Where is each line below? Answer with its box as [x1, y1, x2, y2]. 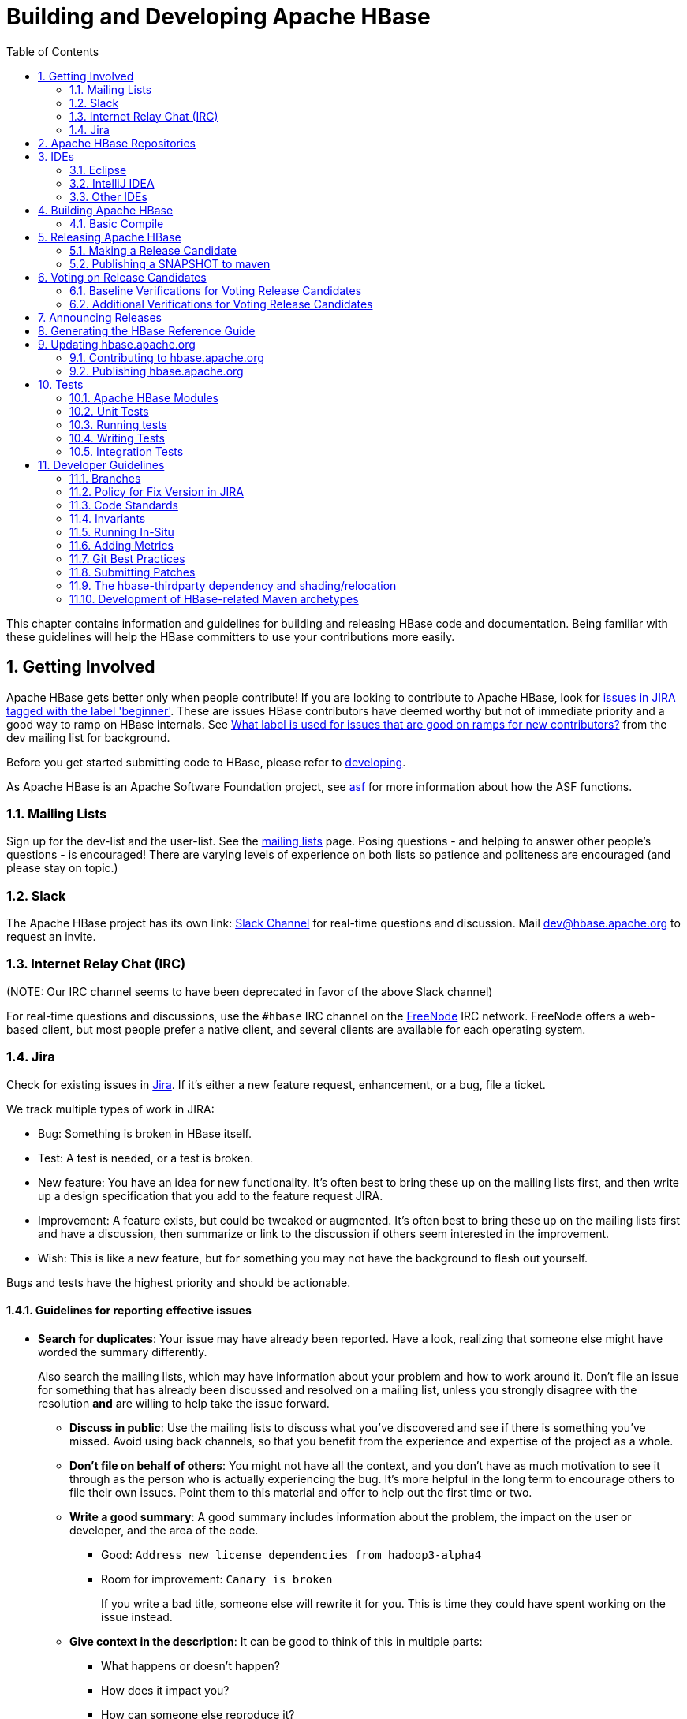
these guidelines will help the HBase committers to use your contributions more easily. [6, 629, 455, 643]
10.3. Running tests [69, 417, 167, 431]
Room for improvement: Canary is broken [101, 1572, 333, 1586]
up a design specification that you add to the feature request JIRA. [38, 1188, 383, 1203]
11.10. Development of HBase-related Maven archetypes [69, 591, 359, 606]
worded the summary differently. [38, 1344, 207, 1359]
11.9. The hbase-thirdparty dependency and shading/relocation [69, 578, 397, 592]
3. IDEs [38, 149, 74, 163]
